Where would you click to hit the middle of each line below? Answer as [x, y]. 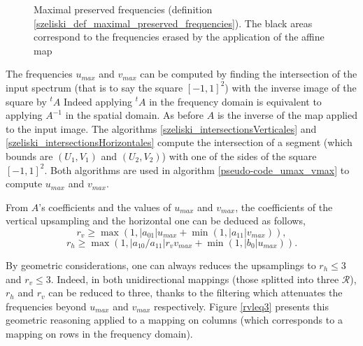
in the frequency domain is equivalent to [235, 101]
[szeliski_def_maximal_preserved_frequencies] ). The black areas [173, 23]
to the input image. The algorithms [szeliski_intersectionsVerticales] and [161, 128]
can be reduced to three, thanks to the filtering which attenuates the [195, 293]
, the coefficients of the [284, 207]
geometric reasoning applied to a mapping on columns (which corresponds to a [174, 320]
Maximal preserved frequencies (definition [123, 9]
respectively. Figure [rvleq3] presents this [242, 306]
